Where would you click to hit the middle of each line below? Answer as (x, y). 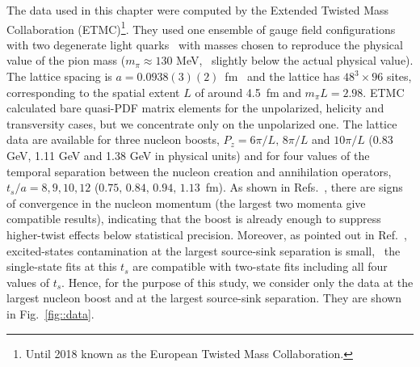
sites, (399, 76)
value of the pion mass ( (66, 60)
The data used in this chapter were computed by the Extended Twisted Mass (198, 10)
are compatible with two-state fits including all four (260, 266)
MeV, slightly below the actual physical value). (295, 60)
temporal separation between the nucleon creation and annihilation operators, (199, 171)
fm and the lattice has (282, 76)
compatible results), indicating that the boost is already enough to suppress (194, 219)
